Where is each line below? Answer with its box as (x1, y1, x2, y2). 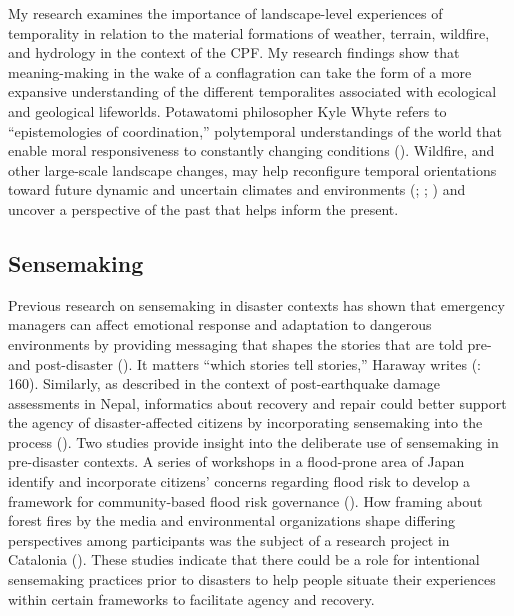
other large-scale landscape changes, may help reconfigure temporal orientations (8, 159, 497, 180)
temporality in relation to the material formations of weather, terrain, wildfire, (8, 22, 490, 43)
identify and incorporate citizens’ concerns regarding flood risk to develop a (8, 471, 471, 492)
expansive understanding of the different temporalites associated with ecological (8, 81, 497, 102)
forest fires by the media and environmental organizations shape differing (8, 510, 455, 531)
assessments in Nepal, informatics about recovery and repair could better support (8, 392, 507, 413)
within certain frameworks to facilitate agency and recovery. (8, 588, 375, 609)
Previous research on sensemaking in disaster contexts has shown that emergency (8, 294, 505, 315)
